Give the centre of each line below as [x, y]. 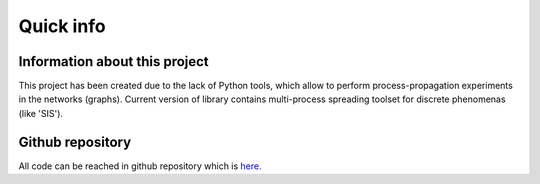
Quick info [62, 26]
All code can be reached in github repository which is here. [140, 166]
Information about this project [113, 61]
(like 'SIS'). [41, 113]
